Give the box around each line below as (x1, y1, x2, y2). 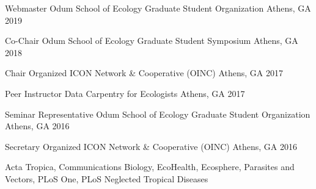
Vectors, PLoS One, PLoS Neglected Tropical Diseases (5, 172, 208, 185)
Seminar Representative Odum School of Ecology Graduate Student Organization (5, 107, 310, 120)
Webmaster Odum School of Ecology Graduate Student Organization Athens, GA (5, 2, 311, 14)
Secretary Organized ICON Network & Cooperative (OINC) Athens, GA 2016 (5, 140, 297, 152)
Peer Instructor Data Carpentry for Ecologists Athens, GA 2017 (5, 87, 245, 99)
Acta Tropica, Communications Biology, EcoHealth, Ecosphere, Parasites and (5, 160, 295, 173)
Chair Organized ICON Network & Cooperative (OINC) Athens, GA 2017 (5, 66, 283, 79)
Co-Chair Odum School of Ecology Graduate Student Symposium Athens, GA (5, 34, 298, 47)
